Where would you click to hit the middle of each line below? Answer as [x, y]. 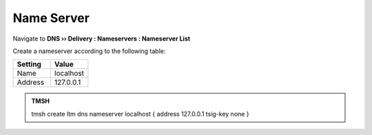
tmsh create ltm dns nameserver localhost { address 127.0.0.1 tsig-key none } [140, 114]
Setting [29, 64]
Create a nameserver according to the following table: [89, 51]
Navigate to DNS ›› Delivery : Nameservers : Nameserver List [102, 39]
